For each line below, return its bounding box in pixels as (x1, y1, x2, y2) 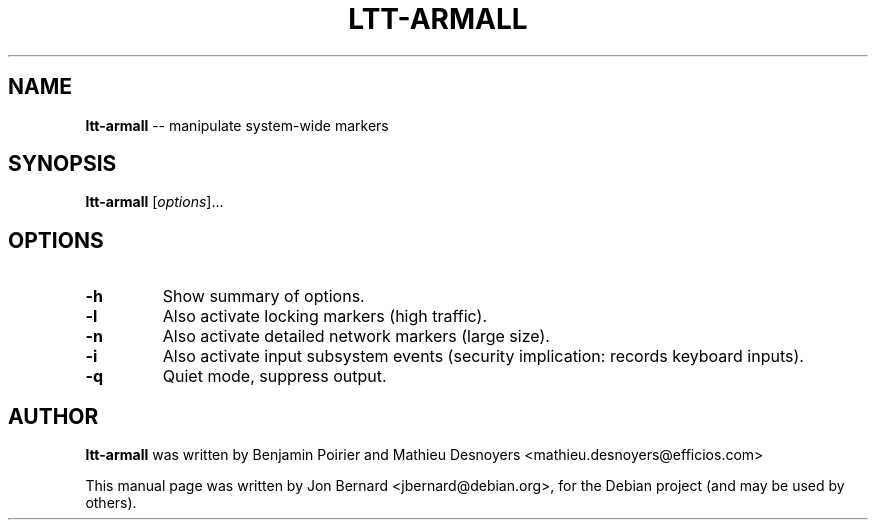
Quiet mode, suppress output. (162, 366, 387, 387)
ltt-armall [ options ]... (85, 193, 224, 211)
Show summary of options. (162, 286, 365, 307)
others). (85, 494, 137, 512)
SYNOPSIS (8, 151, 117, 177)
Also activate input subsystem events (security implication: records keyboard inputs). (162, 346, 804, 367)
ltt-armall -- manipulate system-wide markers (85, 116, 389, 134)
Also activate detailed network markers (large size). (162, 326, 550, 347)
